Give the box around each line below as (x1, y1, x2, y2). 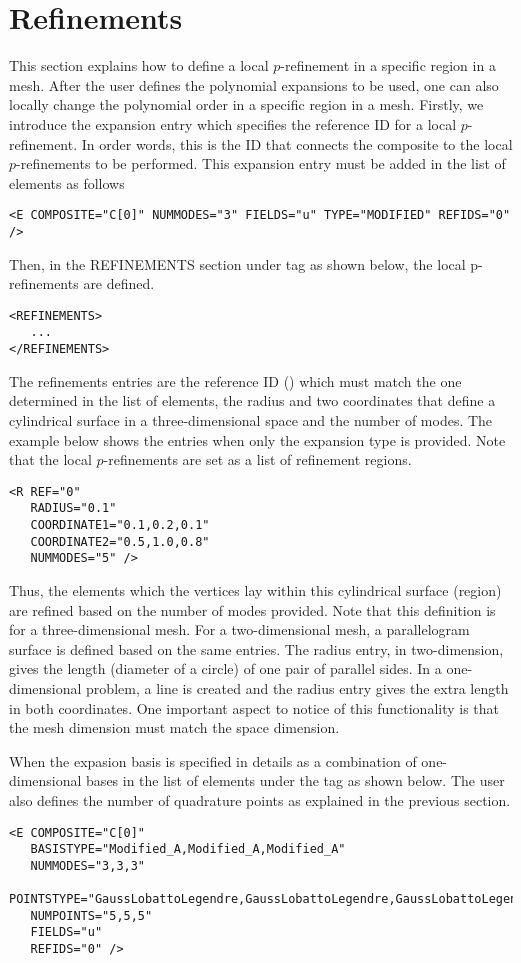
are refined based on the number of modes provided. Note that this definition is (9, 599, 496, 620)
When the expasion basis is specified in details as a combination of (9, 750, 417, 771)
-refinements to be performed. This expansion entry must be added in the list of (16, 153, 506, 174)
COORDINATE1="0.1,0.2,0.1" (30, 518, 210, 533)
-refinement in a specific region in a (280, 55, 496, 76)
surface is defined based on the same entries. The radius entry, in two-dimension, (9, 638, 504, 659)
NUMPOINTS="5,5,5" (30, 908, 153, 923)
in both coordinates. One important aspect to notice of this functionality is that (9, 697, 500, 718)
